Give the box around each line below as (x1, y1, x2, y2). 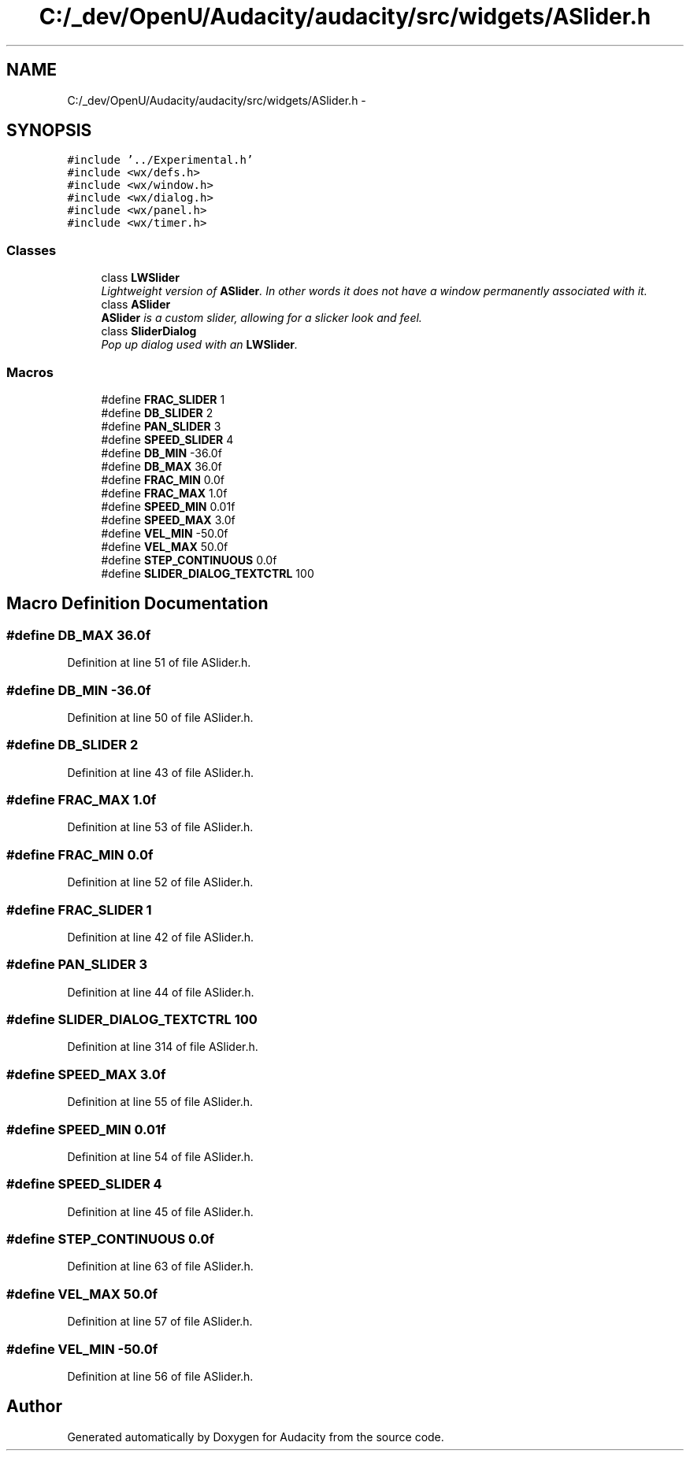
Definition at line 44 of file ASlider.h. (67, 985, 254, 999)
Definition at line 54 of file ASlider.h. (67, 1149, 254, 1163)
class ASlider (101, 298, 171, 312)
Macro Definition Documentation (6, 594, 269, 614)
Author (6, 1396, 62, 1417)
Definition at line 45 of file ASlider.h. (67, 1204, 254, 1218)
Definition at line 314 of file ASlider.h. (67, 1040, 258, 1054)
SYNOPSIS (6, 120, 92, 141)
